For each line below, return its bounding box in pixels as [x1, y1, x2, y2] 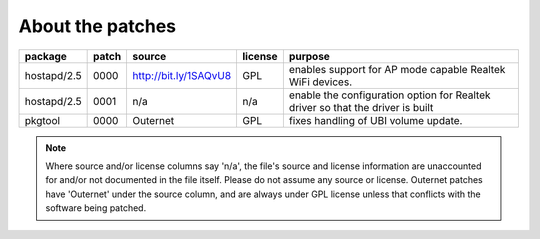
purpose [288, 49, 330, 63]
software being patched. [45, 202, 147, 214]
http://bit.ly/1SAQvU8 [132, 68, 232, 82]
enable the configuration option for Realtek [288, 88, 491, 102]
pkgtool [24, 113, 60, 127]
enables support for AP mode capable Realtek [288, 62, 506, 76]
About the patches [18, 15, 177, 37]
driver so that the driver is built [288, 100, 434, 114]
